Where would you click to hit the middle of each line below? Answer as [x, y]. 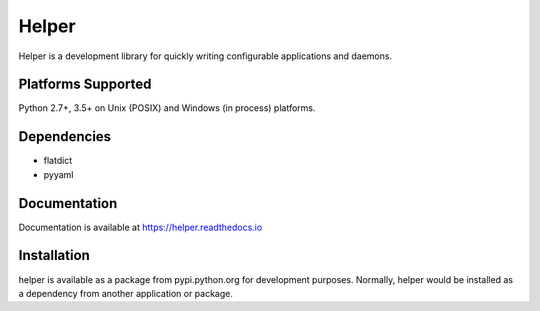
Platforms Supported [85, 84]
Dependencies [65, 136]
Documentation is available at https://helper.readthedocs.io [140, 227]
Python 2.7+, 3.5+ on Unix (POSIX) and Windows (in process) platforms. [167, 108]
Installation [54, 255]
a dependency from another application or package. [126, 293]
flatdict [58, 161]
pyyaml [58, 174]
